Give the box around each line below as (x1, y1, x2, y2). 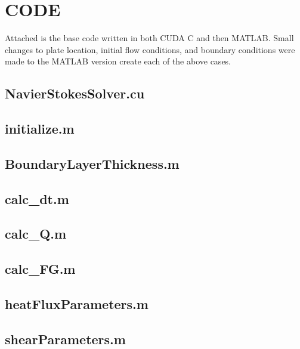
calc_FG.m (5, 260, 76, 278)
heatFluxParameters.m (5, 294, 149, 313)
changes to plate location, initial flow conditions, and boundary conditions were (5, 43, 295, 55)
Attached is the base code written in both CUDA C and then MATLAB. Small (5, 32, 294, 44)
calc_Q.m (5, 224, 67, 243)
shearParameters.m (5, 329, 126, 348)
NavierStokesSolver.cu (5, 84, 145, 103)
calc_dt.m (5, 189, 69, 208)
